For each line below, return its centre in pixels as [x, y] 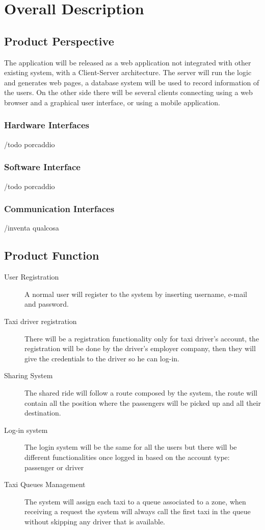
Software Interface [42, 167]
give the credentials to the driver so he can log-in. [102, 358]
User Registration [32, 277]
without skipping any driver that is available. [95, 521]
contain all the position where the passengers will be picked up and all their [143, 402]
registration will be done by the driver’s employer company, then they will [140, 348]
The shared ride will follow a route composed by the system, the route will [141, 392]
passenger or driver [54, 467]
